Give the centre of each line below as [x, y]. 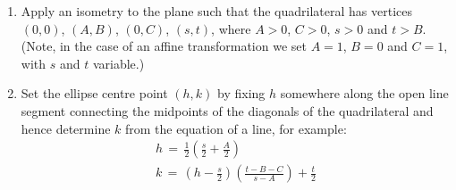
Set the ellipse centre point [94, 93]
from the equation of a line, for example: [236, 128]
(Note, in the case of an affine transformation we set [164, 46]
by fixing [241, 93]
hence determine [66, 128]
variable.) [118, 63]
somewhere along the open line [364, 93]
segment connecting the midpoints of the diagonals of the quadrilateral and [227, 110]
